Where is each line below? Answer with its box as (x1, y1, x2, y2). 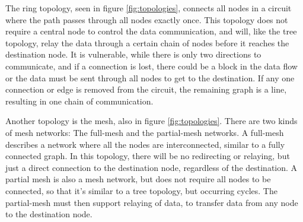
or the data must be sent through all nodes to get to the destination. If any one (5, 71, 295, 84)
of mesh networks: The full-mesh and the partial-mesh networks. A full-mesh (5, 126, 284, 138)
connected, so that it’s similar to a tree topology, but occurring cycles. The (5, 184, 278, 196)
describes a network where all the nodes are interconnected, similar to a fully (5, 138, 285, 150)
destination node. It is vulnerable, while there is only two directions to (5, 48, 261, 61)
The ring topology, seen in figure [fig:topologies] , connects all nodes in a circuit (5, 2, 292, 14)
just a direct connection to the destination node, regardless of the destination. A (5, 161, 298, 173)
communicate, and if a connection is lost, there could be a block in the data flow (5, 59, 298, 72)
